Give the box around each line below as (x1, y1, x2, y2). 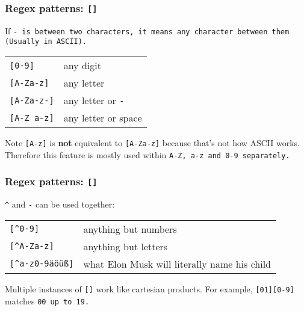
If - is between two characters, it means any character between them (5, 24, 290, 37)
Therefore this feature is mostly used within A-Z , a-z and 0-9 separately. (5, 148, 290, 161)
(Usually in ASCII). (5, 37, 87, 46)
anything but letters (83, 239, 168, 253)
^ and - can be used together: (5, 198, 115, 211)
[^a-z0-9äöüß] (10, 259, 74, 269)
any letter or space (63, 111, 142, 125)
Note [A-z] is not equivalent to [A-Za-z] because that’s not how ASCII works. (5, 137, 300, 149)
